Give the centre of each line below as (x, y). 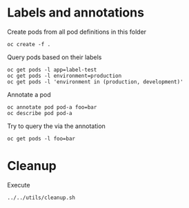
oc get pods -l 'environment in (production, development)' (96, 82)
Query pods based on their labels (54, 57)
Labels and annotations (76, 13)
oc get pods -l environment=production (64, 76)
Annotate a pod (29, 94)
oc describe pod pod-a (40, 113)
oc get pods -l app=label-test (52, 70)
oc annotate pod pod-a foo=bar (52, 107)
